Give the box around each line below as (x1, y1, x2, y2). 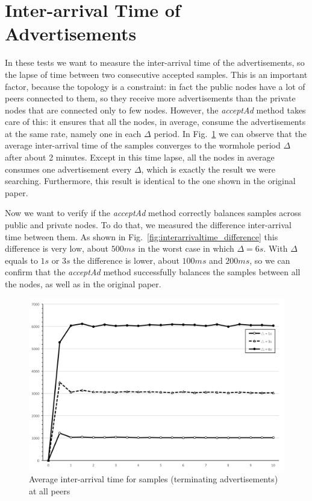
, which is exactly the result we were (141, 162, 275, 175)
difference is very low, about (5, 242, 109, 255)
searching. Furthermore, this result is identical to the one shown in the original (5, 174, 296, 187)
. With (263, 242, 288, 255)
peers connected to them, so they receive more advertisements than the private (5, 92, 296, 104)
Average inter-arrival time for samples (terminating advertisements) (29, 473, 278, 485)
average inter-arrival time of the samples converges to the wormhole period (5, 139, 281, 152)
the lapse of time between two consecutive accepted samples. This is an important (5, 68, 308, 80)
